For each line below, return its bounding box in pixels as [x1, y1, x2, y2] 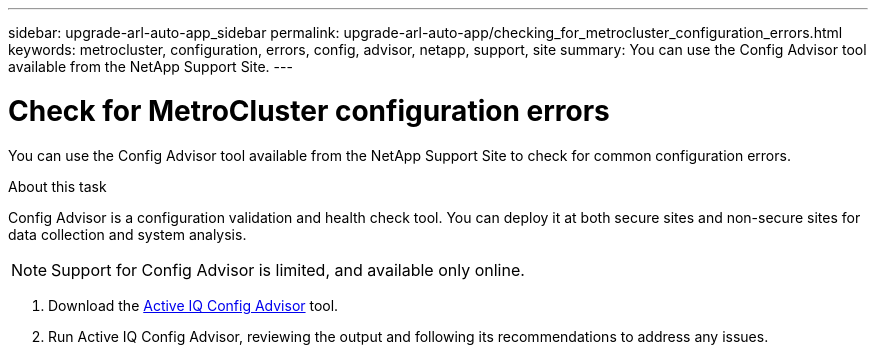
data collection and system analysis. [8, 225, 247, 243]
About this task [8, 177, 107, 195]
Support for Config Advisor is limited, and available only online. [51, 259, 525, 280]
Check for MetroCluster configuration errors [8, 93, 610, 128]
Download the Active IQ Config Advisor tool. [48, 296, 339, 314]
